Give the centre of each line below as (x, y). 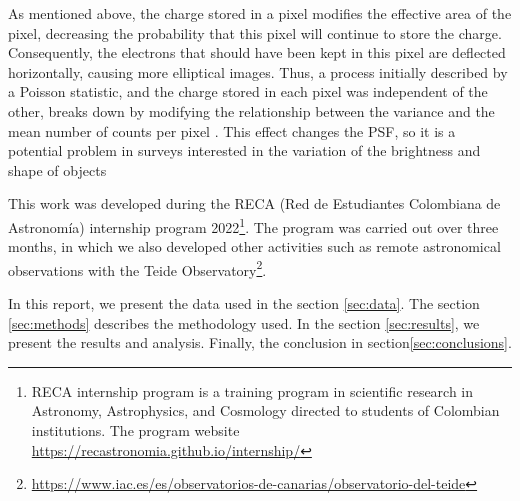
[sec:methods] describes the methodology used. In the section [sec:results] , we (244, 322)
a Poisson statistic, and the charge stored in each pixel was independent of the (248, 91)
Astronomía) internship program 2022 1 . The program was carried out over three (253, 225)
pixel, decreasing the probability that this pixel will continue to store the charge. (255, 32)
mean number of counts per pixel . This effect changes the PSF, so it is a (232, 130)
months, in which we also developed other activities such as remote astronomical (254, 246)
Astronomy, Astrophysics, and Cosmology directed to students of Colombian (265, 410)
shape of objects (57, 169)
